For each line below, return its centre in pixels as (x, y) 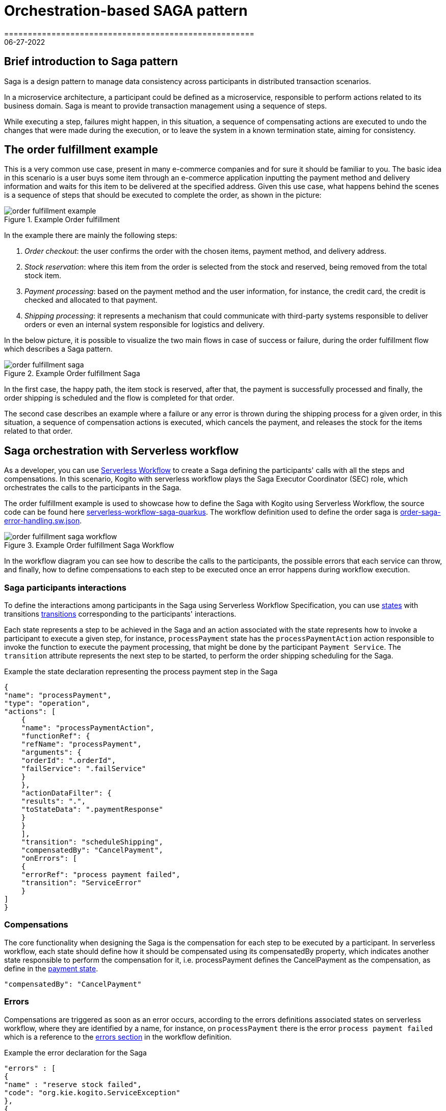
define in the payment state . (51, 968)
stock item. (43, 276)
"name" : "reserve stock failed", (73, 1084)
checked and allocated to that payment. (91, 300)
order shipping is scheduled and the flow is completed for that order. (119, 398)
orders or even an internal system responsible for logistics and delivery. (145, 325)
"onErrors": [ (49, 858)
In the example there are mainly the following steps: (91, 235)
